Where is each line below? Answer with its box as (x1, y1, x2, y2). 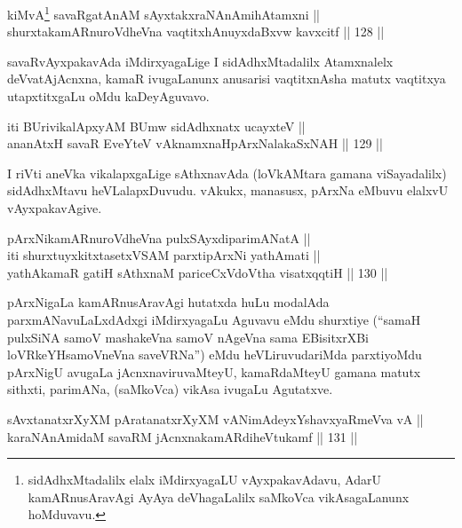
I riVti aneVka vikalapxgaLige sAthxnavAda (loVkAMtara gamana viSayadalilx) (7, 163, 447, 182)
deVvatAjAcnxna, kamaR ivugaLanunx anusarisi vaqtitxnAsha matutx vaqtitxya (7, 69, 446, 88)
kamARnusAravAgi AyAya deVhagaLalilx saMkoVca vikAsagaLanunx (28, 487, 410, 506)
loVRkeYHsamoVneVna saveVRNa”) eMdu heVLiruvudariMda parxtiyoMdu (7, 345, 422, 364)
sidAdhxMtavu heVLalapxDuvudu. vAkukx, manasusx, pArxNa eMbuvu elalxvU (7, 181, 449, 200)
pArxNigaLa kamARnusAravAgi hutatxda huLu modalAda (7, 293, 330, 311)
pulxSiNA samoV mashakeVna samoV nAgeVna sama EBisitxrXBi (7, 327, 370, 346)
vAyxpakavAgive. (7, 199, 102, 217)
